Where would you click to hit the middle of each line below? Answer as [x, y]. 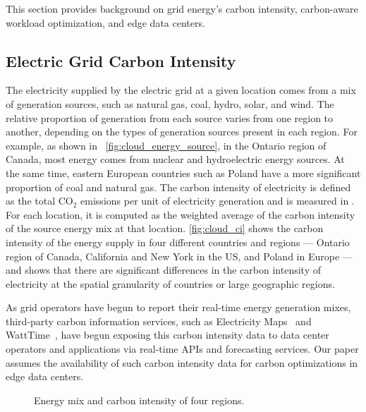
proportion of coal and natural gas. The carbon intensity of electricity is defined [178, 187]
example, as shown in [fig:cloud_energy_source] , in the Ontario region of [166, 145]
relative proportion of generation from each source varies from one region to [170, 117]
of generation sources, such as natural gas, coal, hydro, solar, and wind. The [170, 103]
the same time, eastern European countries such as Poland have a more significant [183, 172]
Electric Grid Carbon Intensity [121, 60]
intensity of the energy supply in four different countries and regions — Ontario [178, 242]
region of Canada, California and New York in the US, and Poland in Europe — [179, 256]
